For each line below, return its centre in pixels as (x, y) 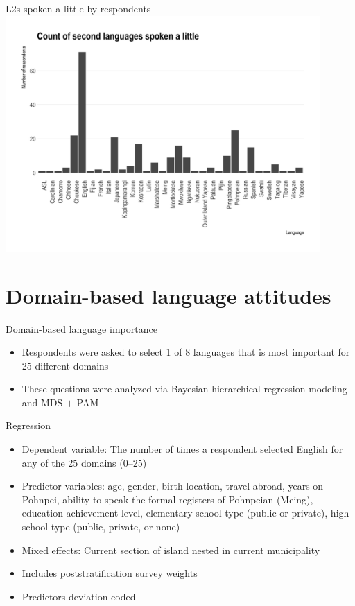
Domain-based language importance (81, 328)
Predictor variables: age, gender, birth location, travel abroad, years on (173, 486)
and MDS (42, 402)
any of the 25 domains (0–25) (84, 462)
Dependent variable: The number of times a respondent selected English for (182, 449)
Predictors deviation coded (79, 596)
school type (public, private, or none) (101, 527)
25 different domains (65, 365)
